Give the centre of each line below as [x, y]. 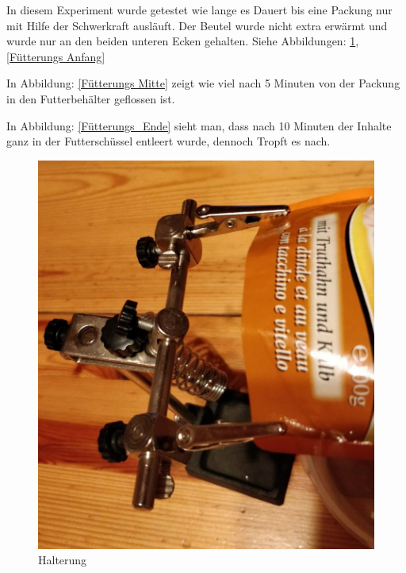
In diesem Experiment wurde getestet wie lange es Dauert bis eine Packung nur [199, 10]
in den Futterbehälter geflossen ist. [91, 98]
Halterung [63, 560]
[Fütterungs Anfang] [56, 56]
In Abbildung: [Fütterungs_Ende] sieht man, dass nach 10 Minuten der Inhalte [199, 125]
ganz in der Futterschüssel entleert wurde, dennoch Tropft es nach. [169, 141]
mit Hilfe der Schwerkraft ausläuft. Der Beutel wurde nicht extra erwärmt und [197, 25]
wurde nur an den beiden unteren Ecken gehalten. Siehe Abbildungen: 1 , [183, 41]
